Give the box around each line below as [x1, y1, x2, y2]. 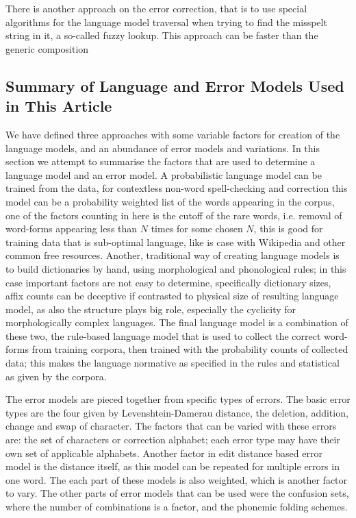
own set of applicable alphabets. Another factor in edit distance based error [5, 445, 322, 460]
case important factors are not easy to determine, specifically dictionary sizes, [5, 275, 331, 289]
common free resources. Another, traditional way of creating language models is [5, 248, 340, 262]
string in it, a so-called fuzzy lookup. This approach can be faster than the [5, 28, 318, 42]
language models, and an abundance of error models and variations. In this [5, 140, 320, 155]
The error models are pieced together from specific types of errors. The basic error [5, 392, 351, 406]
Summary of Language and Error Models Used [5, 75, 344, 96]
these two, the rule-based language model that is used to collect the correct [5, 328, 321, 343]
